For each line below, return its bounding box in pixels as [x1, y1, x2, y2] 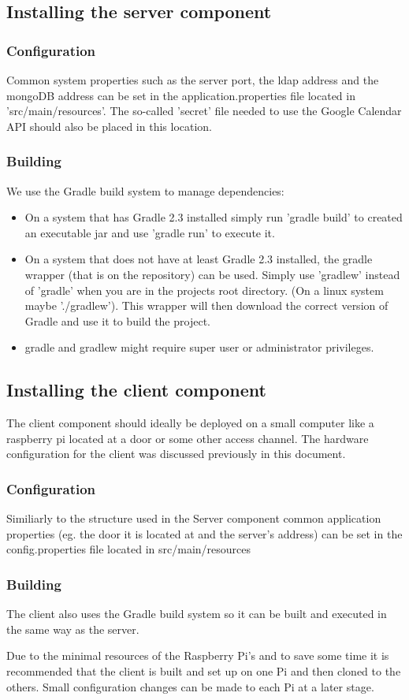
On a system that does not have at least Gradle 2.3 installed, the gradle [24, 251, 373, 267]
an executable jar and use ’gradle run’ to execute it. [24, 224, 275, 240]
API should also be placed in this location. [6, 117, 213, 134]
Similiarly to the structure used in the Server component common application [6, 510, 381, 527]
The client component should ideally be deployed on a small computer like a [6, 415, 374, 431]
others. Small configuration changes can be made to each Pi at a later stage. [6, 678, 374, 694]
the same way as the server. [6, 620, 139, 637]
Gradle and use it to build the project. [24, 312, 210, 329]
